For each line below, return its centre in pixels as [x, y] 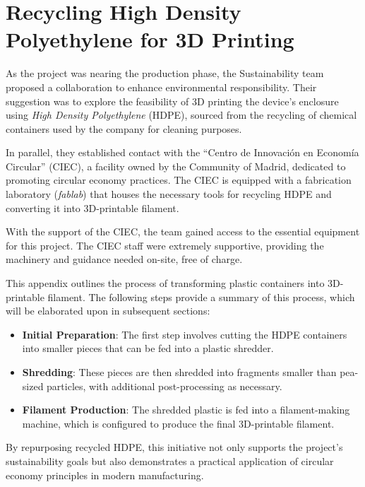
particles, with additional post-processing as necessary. [164, 386]
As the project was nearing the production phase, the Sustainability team [165, 73]
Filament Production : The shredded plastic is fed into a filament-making [186, 410]
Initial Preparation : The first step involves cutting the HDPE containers [185, 334]
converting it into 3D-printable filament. [92, 207]
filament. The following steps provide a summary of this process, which [201, 297]
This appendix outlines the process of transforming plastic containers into [165, 283]
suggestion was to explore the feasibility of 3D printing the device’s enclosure [172, 101]
